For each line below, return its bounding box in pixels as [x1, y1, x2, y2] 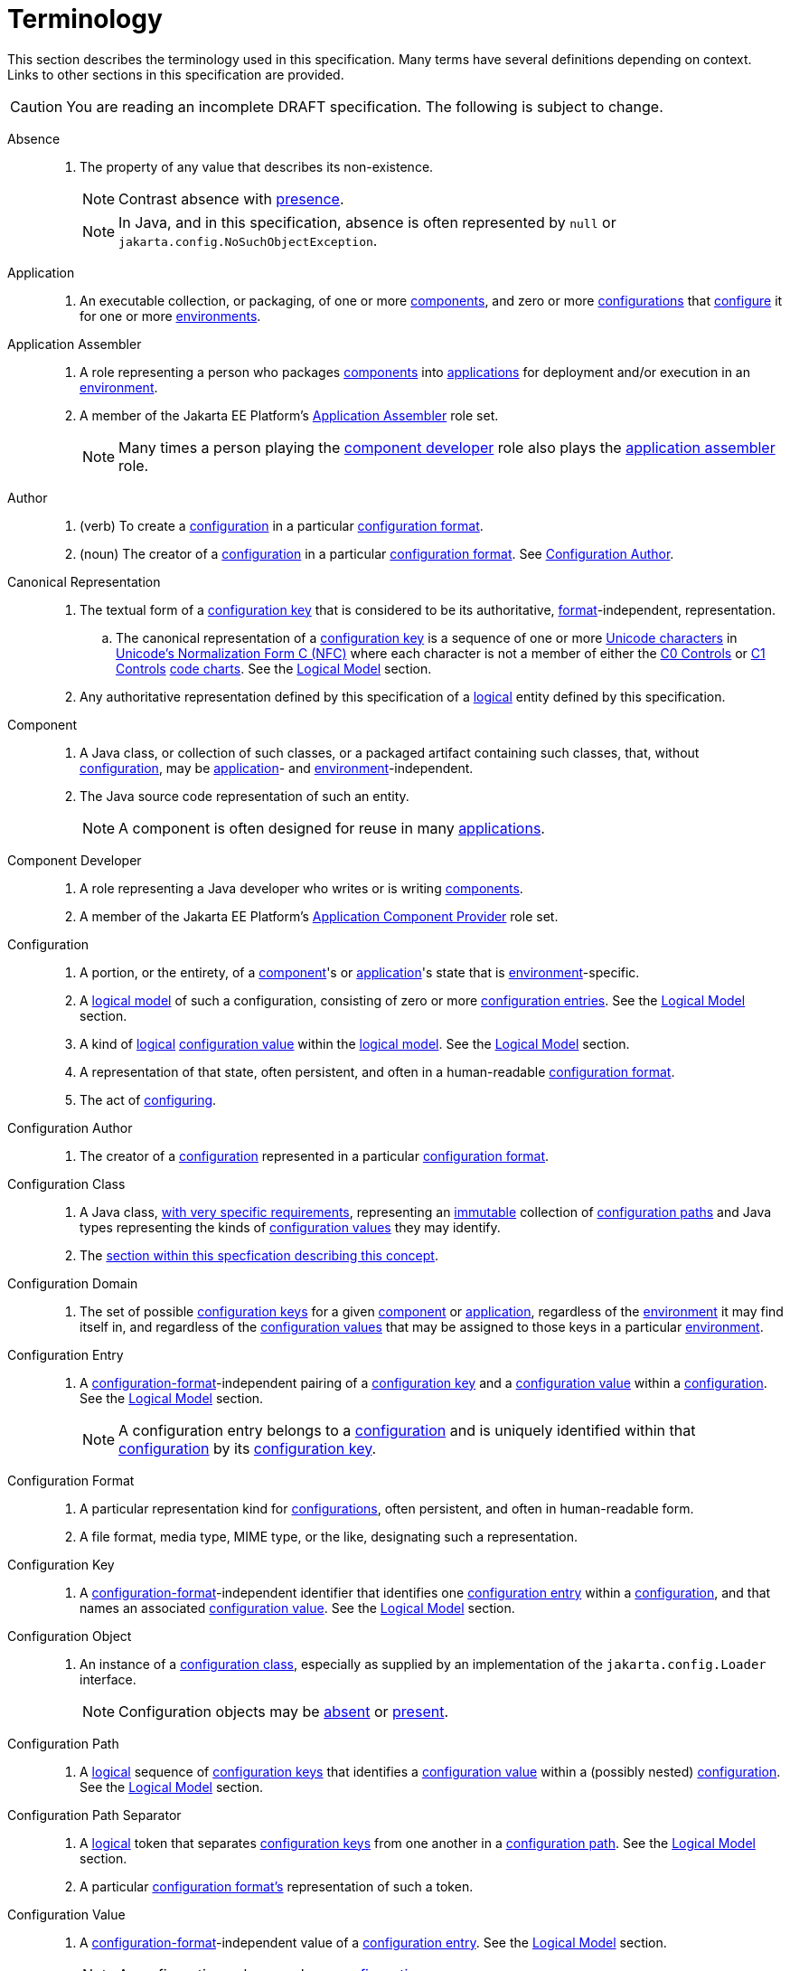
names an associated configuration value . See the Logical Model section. [80, 1599, 515, 1616]
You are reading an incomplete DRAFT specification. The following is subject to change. [66, 97, 663, 116]
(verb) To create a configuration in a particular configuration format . [80, 517, 484, 533]
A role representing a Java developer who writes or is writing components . [80, 880, 523, 896]
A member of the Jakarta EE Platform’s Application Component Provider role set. [80, 908, 559, 924]
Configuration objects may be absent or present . [118, 1702, 448, 1721]
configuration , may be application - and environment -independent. [80, 759, 474, 776]
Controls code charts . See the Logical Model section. [116, 660, 432, 676]
